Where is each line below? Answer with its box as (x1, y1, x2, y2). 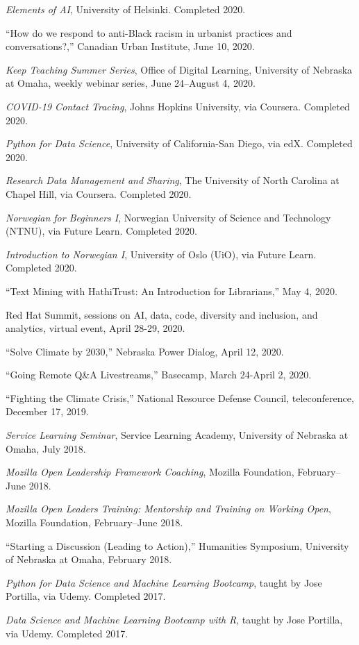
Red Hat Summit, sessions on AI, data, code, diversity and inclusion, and (6, 307, 318, 321)
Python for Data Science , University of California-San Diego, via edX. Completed (6, 136, 353, 151)
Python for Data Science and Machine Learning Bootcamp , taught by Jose (6, 575, 322, 589)
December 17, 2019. (6, 404, 89, 419)
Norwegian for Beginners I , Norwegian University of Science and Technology (6, 210, 331, 224)
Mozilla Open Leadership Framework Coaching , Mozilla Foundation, (6, 464, 294, 479)
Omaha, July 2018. (6, 441, 86, 455)
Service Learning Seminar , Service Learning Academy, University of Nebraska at (6, 428, 349, 442)
